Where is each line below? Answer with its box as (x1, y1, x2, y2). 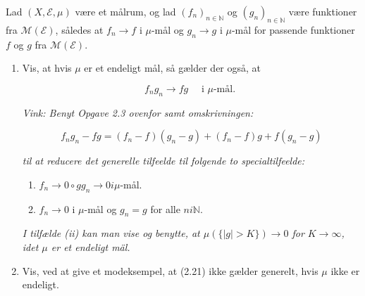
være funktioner (288, 4, 357, 18)
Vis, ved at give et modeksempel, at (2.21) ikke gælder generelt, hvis (22, 263, 318, 278)
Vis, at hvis (22, 60, 72, 75)
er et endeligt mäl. (51, 239, 130, 254)
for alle (150, 201, 180, 216)
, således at (55, 22, 104, 37)
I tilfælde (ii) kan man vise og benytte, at (22, 226, 200, 240)
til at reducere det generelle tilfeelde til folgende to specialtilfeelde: (22, 153, 305, 168)
